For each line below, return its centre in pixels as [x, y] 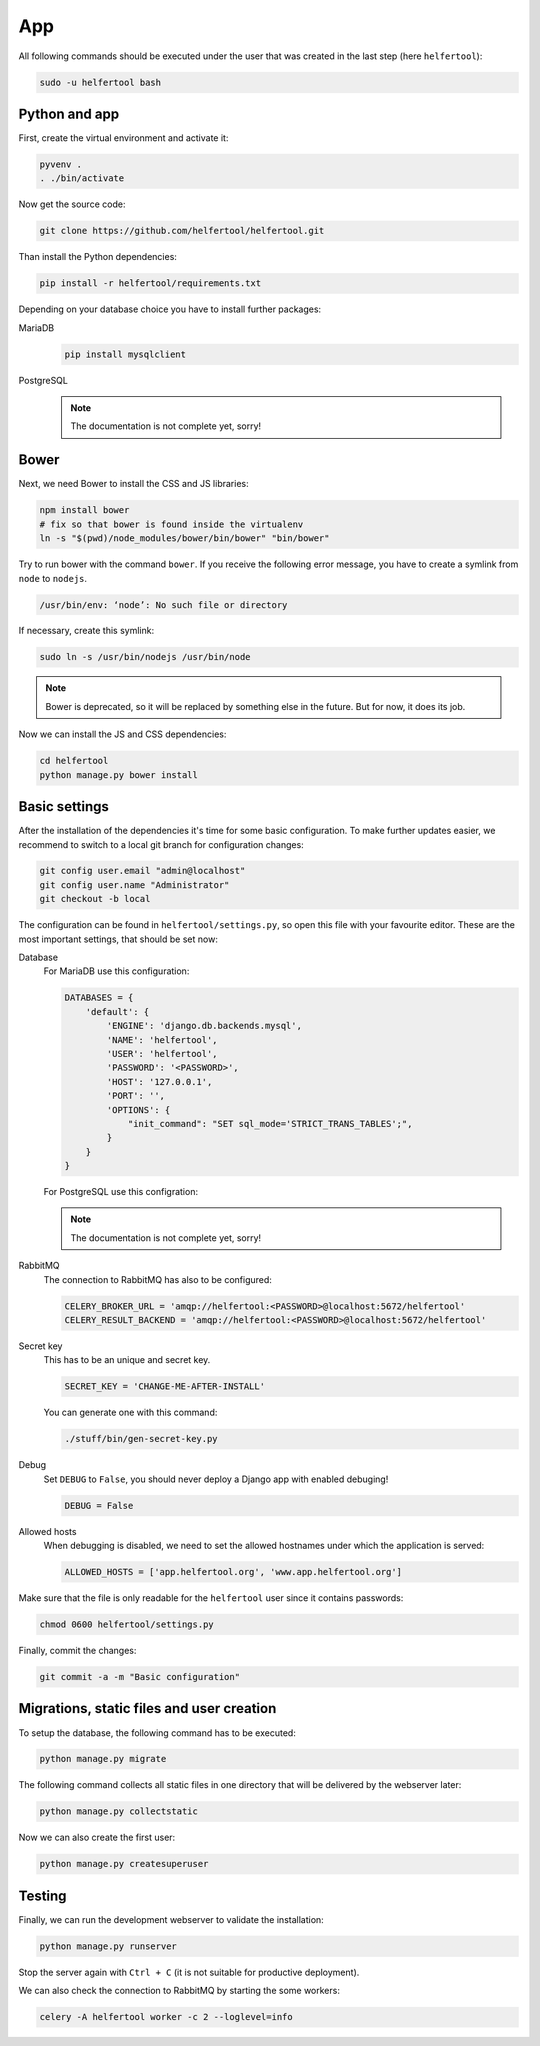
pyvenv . [61, 164]
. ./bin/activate [82, 178]
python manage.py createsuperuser [124, 1864]
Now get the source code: [72, 204]
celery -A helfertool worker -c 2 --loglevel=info [166, 2017]
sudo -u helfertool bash [100, 82]
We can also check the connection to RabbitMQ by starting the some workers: [179, 1991]
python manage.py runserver [108, 1946]
